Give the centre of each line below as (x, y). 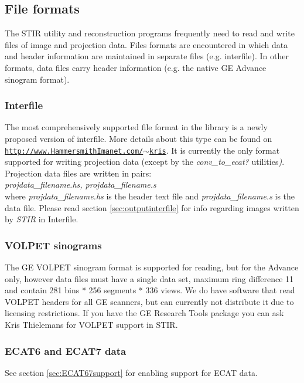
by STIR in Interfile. (42, 219)
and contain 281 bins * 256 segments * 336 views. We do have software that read (150, 290)
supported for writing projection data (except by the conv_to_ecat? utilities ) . (145, 162)
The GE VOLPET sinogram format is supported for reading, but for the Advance (152, 267)
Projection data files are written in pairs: (78, 173)
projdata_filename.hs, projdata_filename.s (81, 184)
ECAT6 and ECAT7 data (66, 350)
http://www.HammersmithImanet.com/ (74, 151)
